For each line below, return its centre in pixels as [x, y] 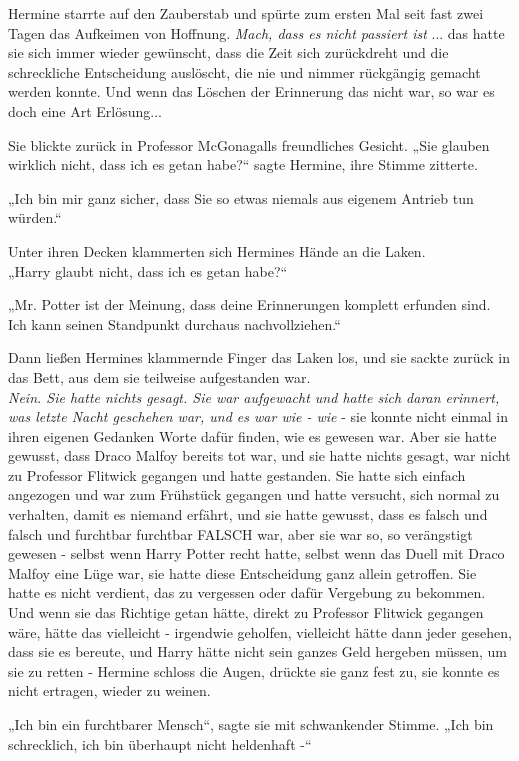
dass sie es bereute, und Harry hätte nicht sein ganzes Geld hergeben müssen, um [257, 651]
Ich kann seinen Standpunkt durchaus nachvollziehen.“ [174, 323]
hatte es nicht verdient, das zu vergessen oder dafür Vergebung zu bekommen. [247, 592]
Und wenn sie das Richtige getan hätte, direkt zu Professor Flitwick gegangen [246, 612]
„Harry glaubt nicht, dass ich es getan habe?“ [148, 270]
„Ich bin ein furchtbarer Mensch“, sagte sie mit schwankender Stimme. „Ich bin [251, 724]
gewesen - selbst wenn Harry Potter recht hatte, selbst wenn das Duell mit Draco [256, 553]
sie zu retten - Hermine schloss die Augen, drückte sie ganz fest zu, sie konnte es [254, 670]
